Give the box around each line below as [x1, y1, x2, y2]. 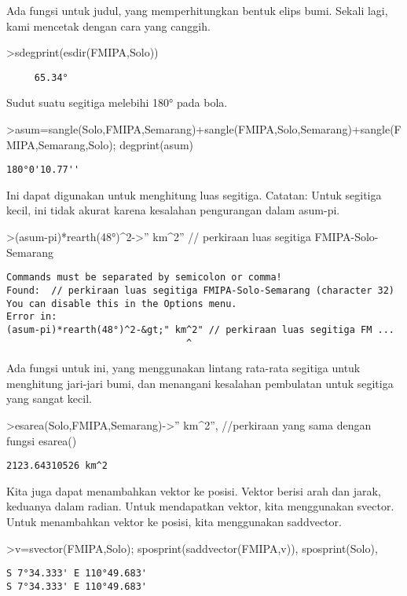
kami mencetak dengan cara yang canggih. [6, 17, 211, 34]
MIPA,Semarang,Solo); [6, 136, 116, 152]
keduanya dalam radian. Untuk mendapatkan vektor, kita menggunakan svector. [6, 498, 394, 514]
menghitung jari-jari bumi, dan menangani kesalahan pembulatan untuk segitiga [6, 375, 394, 391]
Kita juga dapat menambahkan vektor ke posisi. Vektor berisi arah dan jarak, [6, 482, 381, 499]
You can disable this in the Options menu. [6, 298, 237, 309]
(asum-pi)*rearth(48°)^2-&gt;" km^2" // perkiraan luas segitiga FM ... [6, 324, 394, 335]
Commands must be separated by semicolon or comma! [6, 272, 282, 283]
